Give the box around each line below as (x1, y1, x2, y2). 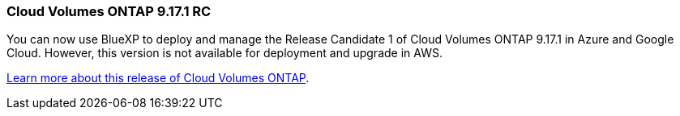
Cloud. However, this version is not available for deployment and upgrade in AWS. (6, 46, 443, 60)
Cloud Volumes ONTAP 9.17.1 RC (6, 3, 212, 19)
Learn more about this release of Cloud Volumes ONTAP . (6, 71, 310, 85)
